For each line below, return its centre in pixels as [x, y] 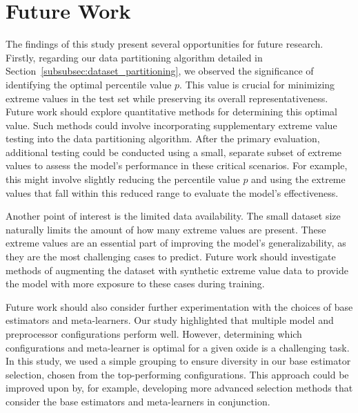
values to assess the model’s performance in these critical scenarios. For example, [177, 165]
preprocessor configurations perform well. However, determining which [154, 334]
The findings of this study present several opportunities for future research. [165, 44]
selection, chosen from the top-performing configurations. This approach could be [177, 374]
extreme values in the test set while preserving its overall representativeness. [167, 98]
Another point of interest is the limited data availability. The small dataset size [173, 216]
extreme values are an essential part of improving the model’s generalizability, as [176, 243]
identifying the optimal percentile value [89, 84]
